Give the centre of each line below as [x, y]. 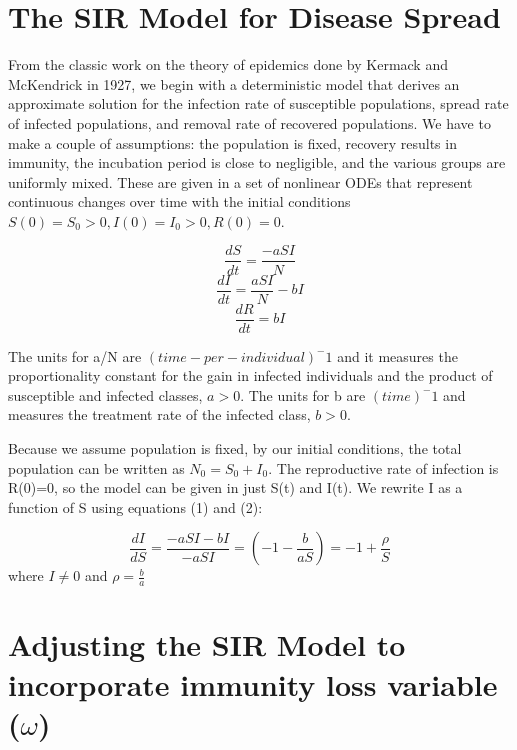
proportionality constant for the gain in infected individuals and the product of [250, 375]
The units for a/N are [75, 355]
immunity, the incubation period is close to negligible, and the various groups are [257, 162]
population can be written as [96, 467]
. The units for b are [303, 394]
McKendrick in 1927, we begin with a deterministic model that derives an [234, 83]
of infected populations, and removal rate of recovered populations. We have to [249, 122]
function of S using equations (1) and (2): [135, 506]
